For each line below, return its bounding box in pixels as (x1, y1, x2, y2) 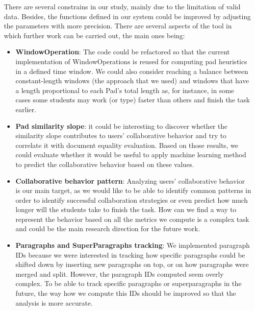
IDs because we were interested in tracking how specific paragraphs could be (15, 249, 245, 260)
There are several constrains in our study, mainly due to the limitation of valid (4, 1, 241, 11)
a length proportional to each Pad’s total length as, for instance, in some (15, 85, 234, 95)
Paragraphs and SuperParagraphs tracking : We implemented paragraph (15, 240, 250, 250)
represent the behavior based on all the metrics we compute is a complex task (15, 214, 249, 224)
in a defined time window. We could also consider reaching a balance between (15, 66, 249, 76)
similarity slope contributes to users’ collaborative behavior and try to (15, 130, 227, 141)
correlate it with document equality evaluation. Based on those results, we (15, 140, 238, 150)
